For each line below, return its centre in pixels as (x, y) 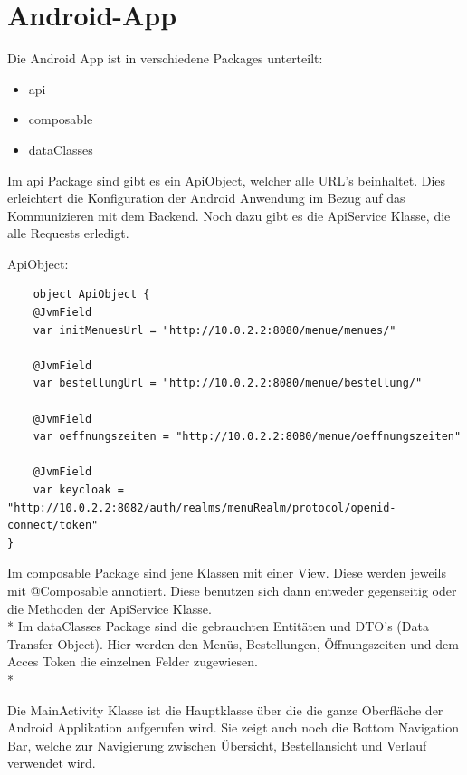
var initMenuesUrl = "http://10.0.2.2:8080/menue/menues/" (214, 330)
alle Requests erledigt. (68, 233)
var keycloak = (78, 490)
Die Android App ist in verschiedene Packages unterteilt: (165, 58)
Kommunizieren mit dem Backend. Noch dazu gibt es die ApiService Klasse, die (229, 215)
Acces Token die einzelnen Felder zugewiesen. (133, 661)
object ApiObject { (91, 295)
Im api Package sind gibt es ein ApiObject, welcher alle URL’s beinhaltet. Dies (227, 180)
